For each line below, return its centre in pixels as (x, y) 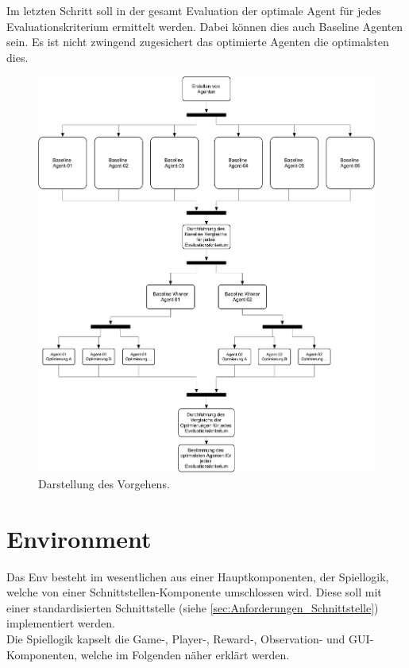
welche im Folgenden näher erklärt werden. (185, 654)
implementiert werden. (61, 623)
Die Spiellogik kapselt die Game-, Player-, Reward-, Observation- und (176, 639)
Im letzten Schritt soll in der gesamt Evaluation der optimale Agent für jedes (194, 10)
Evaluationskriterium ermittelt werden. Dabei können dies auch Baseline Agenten (205, 26)
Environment (79, 538)
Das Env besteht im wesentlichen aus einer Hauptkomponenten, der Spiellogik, (198, 576)
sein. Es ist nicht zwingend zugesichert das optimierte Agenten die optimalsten (198, 42)
